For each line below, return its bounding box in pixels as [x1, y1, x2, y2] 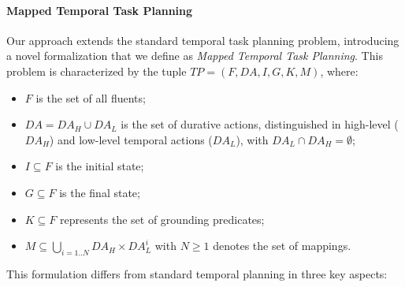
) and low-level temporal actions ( [49, 131, 213, 147]
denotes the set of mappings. [213, 237, 351, 254]
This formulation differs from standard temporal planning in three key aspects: [6, 265, 388, 281]
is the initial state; [55, 158, 144, 174]
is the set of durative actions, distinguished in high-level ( [121, 116, 399, 132]
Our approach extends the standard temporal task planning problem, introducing [6, 32, 399, 48]
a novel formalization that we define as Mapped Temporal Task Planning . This [6, 47, 383, 64]
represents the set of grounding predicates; [60, 211, 265, 227]
